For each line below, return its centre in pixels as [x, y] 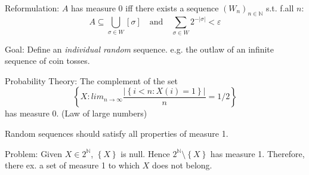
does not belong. [182, 165]
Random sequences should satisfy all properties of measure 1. [117, 133]
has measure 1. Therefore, [257, 153]
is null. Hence [145, 153]
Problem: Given [34, 153]
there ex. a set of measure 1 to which [72, 165]
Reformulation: [32, 8]
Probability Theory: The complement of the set [92, 80]
